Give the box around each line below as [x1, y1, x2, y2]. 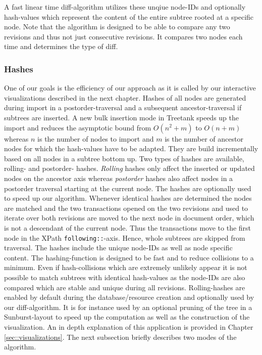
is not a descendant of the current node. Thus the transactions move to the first [4, 222, 251, 233]
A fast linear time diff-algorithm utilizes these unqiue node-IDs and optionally [4, 2, 246, 12]
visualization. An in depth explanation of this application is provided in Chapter [4, 321, 253, 332]
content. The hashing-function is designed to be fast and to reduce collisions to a [4, 252, 254, 262]
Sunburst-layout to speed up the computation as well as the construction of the [4, 312, 250, 322]
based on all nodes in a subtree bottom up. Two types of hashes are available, [4, 153, 244, 163]
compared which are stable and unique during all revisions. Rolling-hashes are [4, 282, 245, 292]
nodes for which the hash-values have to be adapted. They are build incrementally [4, 143, 258, 154]
